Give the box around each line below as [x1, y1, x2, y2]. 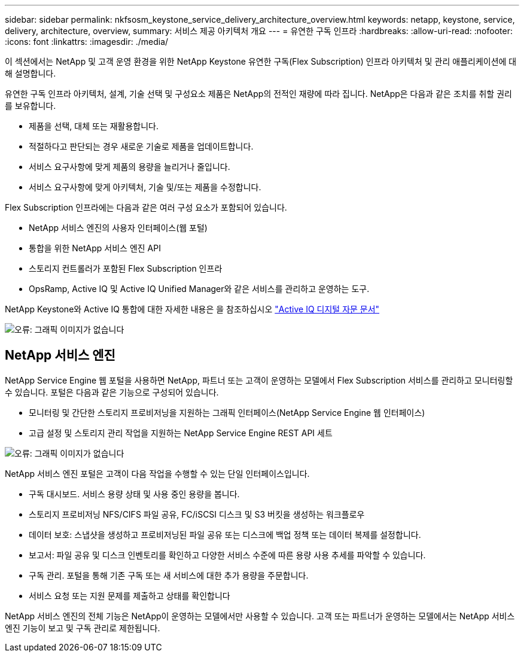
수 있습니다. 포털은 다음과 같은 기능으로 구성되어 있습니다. [5, 387, 219, 397]
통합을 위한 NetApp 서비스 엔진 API [29, 243, 161, 253]
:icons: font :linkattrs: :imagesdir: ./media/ [5, 36, 169, 47]
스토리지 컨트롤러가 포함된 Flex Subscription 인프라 [29, 263, 223, 273]
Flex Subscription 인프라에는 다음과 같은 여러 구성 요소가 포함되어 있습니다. [5, 202, 287, 212]
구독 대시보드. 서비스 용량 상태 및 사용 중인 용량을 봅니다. [29, 488, 240, 499]
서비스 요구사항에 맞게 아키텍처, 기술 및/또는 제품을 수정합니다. [29, 182, 261, 192]
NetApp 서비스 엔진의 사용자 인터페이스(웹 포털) [29, 223, 208, 233]
